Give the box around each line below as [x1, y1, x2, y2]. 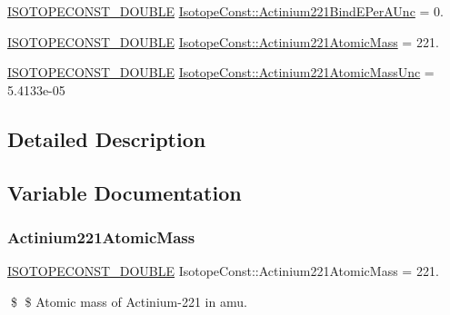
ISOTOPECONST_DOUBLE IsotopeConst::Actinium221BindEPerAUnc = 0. [7, 2, 444, 20]
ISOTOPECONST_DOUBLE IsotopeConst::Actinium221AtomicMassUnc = [7, 63, 435, 82]
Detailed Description [7, 124, 206, 153]
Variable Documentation [7, 178, 242, 206]
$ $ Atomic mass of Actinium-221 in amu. [10, 291, 247, 310]
